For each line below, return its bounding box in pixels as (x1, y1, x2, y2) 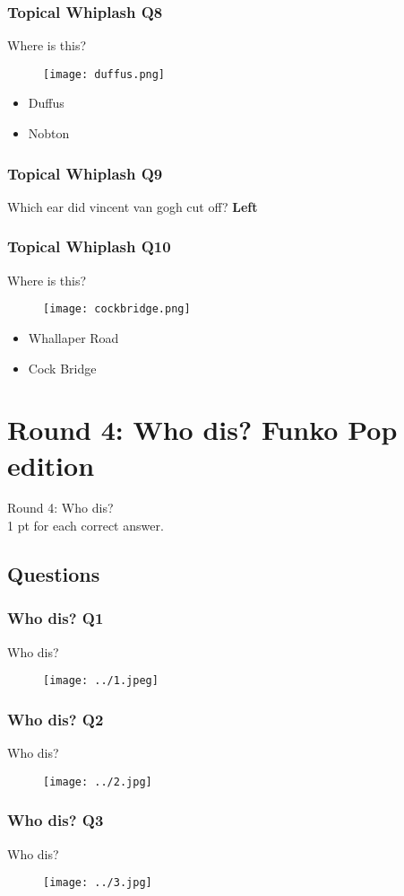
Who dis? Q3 (7, 809, 104, 831)
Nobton (28, 124, 70, 143)
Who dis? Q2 (7, 707, 104, 730)
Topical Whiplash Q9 (7, 162, 163, 184)
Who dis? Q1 (7, 607, 104, 629)
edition (7, 446, 95, 483)
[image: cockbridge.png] (43, 303, 191, 316)
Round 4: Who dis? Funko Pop (7, 411, 398, 448)
